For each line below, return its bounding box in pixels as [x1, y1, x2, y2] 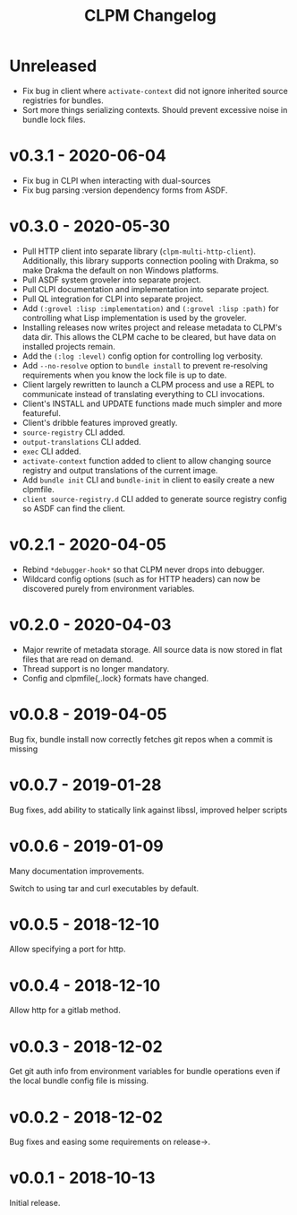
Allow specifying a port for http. [9, 943, 126, 955]
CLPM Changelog [83, 5, 217, 26]
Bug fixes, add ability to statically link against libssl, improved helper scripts [9, 804, 288, 815]
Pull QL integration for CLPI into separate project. [21, 293, 204, 304]
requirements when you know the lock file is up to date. [21, 369, 227, 380]
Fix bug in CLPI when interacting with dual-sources [21, 175, 211, 186]
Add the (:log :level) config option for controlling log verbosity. [21, 351, 264, 361]
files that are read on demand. [21, 654, 134, 664]
